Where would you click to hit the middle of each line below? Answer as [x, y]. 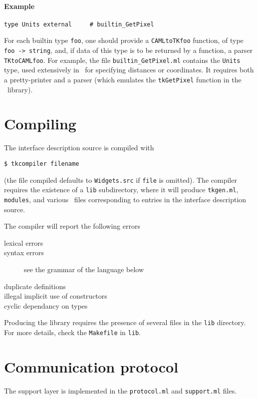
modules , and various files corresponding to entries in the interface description [125, 199]
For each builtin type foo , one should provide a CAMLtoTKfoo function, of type [124, 40]
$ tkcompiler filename [42, 164]
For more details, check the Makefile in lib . [72, 332]
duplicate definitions [35, 286]
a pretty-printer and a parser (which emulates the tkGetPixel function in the [123, 80]
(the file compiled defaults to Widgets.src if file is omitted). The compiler [121, 180]
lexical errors [24, 242]
